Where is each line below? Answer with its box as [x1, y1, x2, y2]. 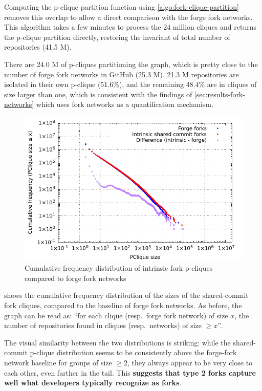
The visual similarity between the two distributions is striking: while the [4, 337, 231, 347]
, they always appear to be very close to [127, 357, 253, 367]
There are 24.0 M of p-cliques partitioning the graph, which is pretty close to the [4, 58, 258, 69]
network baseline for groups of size [4, 357, 112, 367]
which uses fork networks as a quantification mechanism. [36, 99, 213, 110]
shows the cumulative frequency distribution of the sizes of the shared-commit [4, 290, 249, 300]
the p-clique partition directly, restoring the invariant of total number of [4, 31, 230, 42]
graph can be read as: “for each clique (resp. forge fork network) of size [4, 310, 228, 320]
